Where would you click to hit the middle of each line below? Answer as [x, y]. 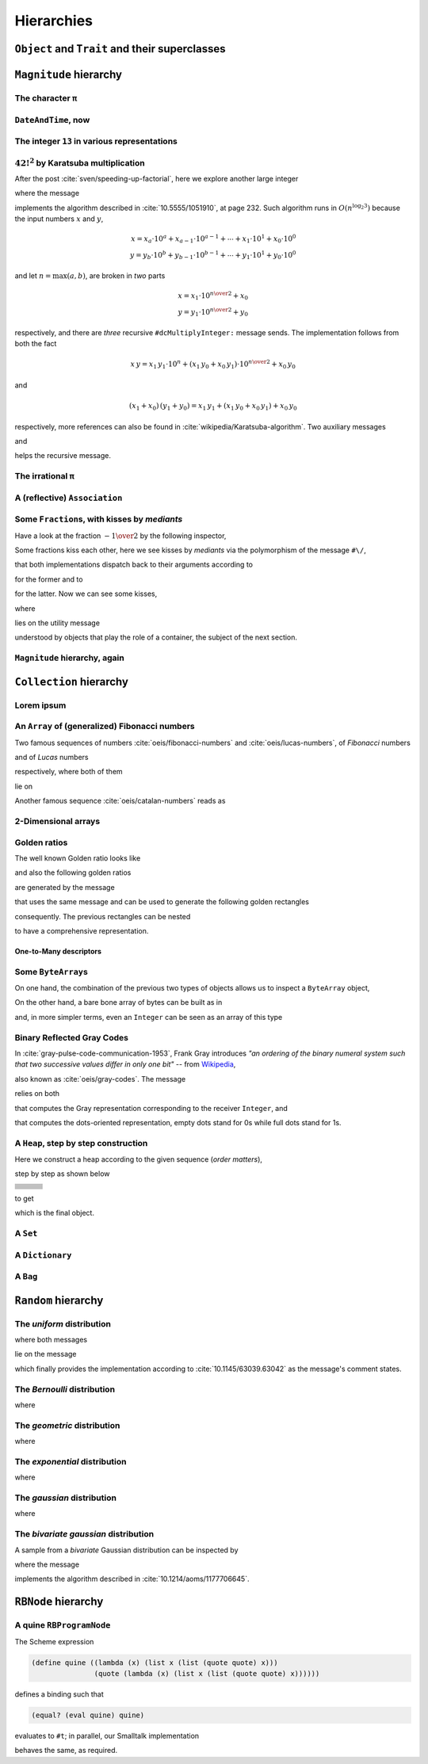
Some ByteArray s [52, 972]
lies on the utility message [57, 623]
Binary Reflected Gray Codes [71, 1037]
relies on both [37, 1094]
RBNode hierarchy [59, 1602]
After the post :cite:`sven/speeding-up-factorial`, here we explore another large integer [157, 179]
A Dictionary [43, 1254]
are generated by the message [65, 887]
